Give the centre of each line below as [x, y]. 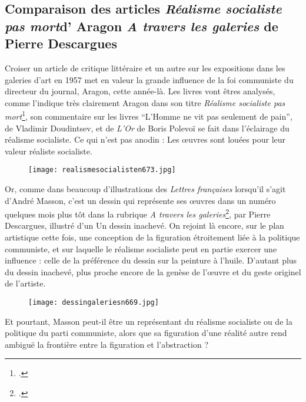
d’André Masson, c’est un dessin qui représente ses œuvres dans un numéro [140, 200]
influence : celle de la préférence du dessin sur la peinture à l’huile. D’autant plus [151, 260]
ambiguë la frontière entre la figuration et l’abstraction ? [107, 344]
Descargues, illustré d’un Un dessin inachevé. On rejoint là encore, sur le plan [144, 225]
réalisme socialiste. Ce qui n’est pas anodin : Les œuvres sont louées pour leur [145, 139]
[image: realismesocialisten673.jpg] [102, 170]
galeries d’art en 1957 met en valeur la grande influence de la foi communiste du [149, 79]
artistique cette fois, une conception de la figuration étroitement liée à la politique [152, 237]
